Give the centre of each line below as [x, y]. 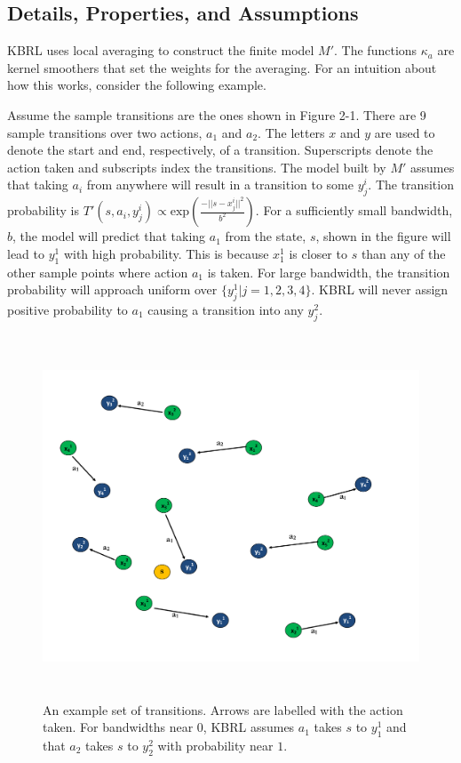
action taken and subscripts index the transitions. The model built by [197, 167]
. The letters [291, 132]
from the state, [266, 236]
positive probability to [68, 309]
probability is [44, 210]
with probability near [215, 745]
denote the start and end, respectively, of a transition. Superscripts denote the [220, 150]
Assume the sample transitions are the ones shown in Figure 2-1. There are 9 [217, 114]
